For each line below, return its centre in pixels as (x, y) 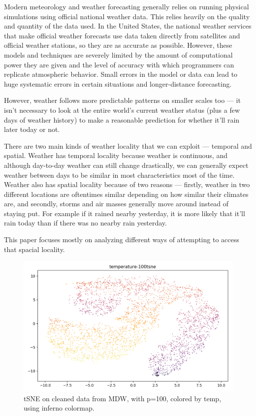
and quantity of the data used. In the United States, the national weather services (128, 26)
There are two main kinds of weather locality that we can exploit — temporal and (128, 145)
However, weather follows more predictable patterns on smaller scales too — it (122, 100)
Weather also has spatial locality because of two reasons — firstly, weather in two (127, 184)
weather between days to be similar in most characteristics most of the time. (119, 175)
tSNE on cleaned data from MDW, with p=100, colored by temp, (123, 398)
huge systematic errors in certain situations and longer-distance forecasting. (118, 83)
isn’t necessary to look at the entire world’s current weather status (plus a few (122, 110)
